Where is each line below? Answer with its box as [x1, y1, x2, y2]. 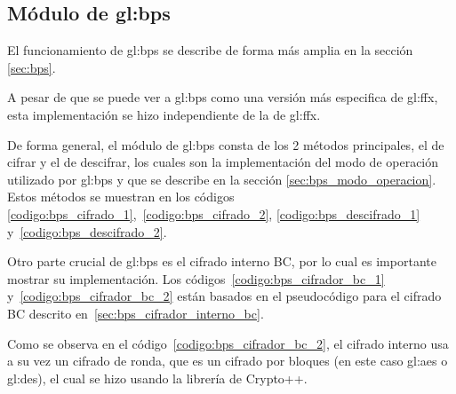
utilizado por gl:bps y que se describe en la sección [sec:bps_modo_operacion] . [7, 169, 436, 188]
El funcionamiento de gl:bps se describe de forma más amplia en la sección [7, 41, 413, 59]
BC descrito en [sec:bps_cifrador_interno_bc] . [7, 303, 264, 322]
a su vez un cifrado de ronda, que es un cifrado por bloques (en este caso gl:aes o [7, 351, 448, 370]
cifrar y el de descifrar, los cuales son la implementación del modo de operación [7, 153, 439, 171]
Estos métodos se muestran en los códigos [7, 187, 235, 206]
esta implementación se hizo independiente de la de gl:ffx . [7, 105, 321, 123]
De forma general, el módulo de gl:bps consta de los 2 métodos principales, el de [7, 135, 444, 154]
